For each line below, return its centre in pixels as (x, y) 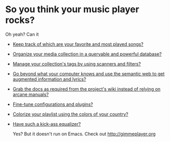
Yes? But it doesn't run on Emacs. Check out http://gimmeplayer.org (84, 134)
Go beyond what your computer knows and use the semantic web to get (89, 74)
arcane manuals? (31, 94)
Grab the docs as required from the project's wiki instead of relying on (87, 89)
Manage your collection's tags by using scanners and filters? (77, 64)
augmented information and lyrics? (49, 79)
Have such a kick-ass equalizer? (47, 124)
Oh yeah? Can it (22, 34)
